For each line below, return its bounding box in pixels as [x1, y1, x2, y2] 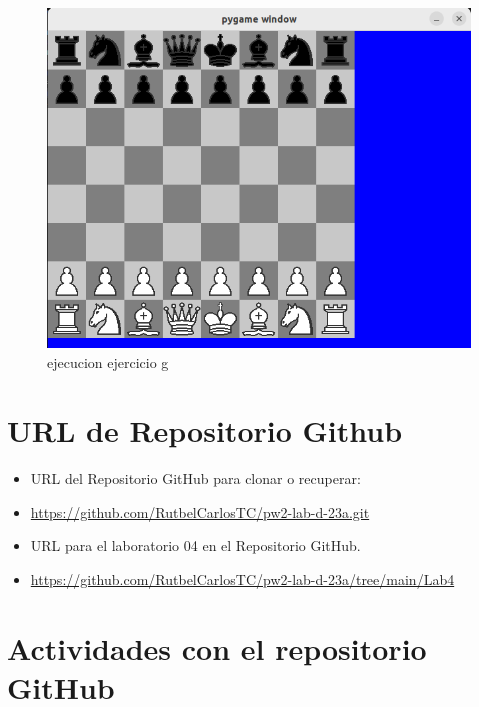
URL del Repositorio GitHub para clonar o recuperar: [30, 468, 361, 489]
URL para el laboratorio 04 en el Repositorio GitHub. [30, 535, 361, 556]
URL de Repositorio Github [7, 410, 403, 451]
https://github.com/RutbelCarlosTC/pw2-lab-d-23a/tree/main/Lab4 [30, 569, 455, 590]
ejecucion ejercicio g [47, 351, 169, 372]
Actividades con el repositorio [7, 627, 427, 668]
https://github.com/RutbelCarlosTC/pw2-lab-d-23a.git [30, 501, 370, 522]
